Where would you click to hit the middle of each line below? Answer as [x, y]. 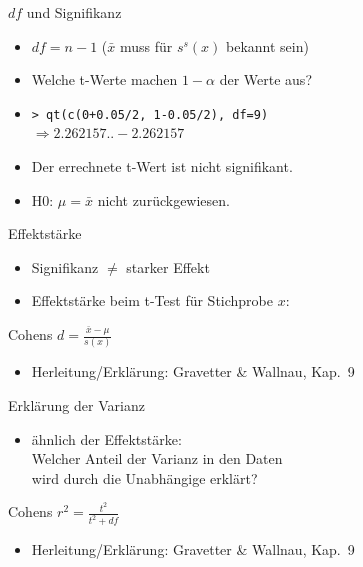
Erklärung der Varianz [76, 404]
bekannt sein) [267, 45]
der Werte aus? [265, 79]
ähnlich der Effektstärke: [106, 438]
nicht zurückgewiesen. [163, 199]
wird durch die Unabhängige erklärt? [144, 477]
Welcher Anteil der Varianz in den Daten [157, 458]
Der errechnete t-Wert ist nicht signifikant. [162, 166]
